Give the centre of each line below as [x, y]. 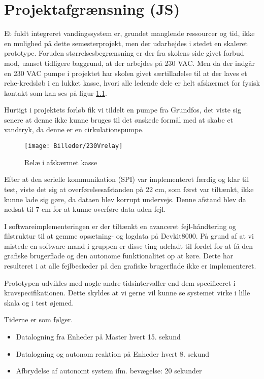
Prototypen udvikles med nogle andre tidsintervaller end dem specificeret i [120, 282]
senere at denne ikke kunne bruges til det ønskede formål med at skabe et [119, 119]
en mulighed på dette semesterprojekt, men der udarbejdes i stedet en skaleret [126, 43]
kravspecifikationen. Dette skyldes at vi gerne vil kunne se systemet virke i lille [127, 293]
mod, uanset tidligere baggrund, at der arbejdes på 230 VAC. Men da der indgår [129, 63]
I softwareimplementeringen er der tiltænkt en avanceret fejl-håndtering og [120, 226]
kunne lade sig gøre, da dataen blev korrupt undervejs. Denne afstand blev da [125, 199]
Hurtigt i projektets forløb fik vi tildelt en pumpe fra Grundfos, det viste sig [123, 110]
